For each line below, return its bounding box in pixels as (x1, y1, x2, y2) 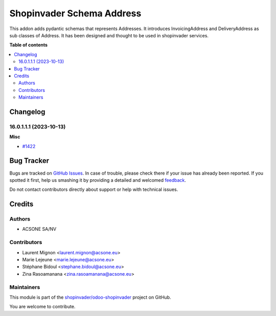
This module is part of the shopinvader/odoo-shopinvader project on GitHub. (9, 294, 171, 300)
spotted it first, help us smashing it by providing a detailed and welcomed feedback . (9, 177, 187, 183)
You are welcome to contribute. (9, 304, 76, 310)
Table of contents (9, 42, 48, 48)
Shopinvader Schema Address (9, 8, 142, 19)
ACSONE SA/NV (22, 226, 57, 232)
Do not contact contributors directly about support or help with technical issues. (9, 186, 178, 192)
